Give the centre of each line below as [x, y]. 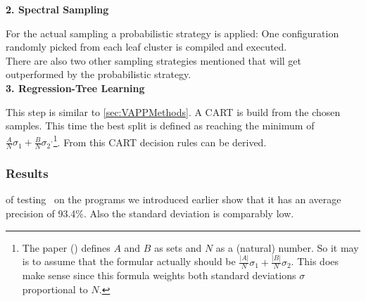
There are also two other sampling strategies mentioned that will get [154, 60]
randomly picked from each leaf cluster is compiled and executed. [146, 47]
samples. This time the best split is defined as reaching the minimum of [160, 126]
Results [27, 173]
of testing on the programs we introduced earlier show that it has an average [173, 199]
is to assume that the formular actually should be [129, 261]
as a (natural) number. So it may [287, 247]
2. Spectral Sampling [57, 9]
